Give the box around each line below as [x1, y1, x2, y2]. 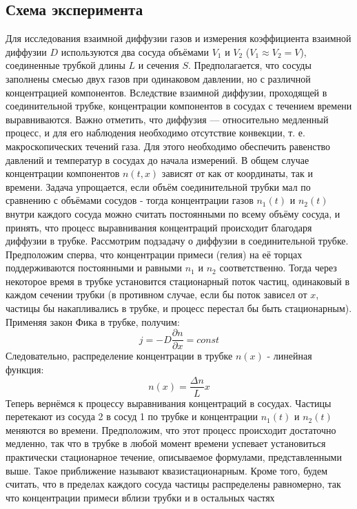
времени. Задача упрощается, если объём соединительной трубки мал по [6, 179, 311, 194]
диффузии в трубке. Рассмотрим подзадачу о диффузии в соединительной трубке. [6, 233, 349, 248]
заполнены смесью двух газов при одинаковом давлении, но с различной [6, 71, 311, 85]
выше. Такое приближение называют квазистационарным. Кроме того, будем [6, 463, 328, 477]
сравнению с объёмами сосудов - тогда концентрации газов [6, 193, 254, 207]
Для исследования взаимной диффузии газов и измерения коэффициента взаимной [6, 31, 351, 45]
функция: [6, 362, 44, 376]
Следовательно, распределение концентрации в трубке [6, 349, 233, 363]
